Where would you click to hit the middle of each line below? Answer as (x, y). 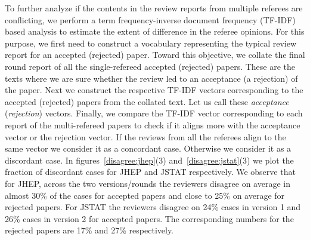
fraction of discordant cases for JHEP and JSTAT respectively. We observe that (150, 172)
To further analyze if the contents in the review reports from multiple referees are (154, 8)
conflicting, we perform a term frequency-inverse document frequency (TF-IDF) (150, 19)
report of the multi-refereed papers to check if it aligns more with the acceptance (153, 124)
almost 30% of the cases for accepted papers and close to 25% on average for (145, 195)
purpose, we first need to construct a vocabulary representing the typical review (151, 43)
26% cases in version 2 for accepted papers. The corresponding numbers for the (149, 218)
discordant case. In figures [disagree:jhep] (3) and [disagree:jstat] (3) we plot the (149, 160)
